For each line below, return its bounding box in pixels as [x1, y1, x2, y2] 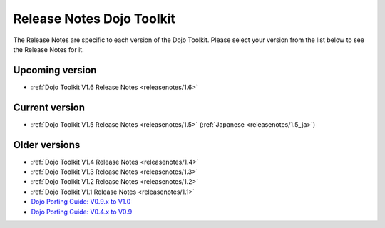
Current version [13, 101, 86, 113]
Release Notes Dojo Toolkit [13, 11, 176, 26]
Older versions [13, 139, 81, 151]
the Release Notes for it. [13, 45, 85, 53]
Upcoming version [13, 64, 97, 76]
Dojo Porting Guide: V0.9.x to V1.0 [31, 197, 131, 206]
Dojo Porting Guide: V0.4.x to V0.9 [31, 207, 133, 216]
